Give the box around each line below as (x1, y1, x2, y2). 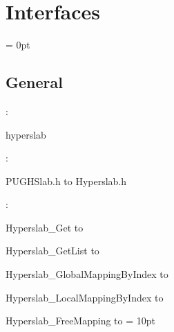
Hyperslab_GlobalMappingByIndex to (6, 267, 168, 281)
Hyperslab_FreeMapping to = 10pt (6, 313, 155, 328)
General (6, 71, 63, 93)
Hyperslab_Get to (6, 220, 84, 234)
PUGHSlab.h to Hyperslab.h (6, 173, 127, 188)
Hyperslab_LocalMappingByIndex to (6, 290, 164, 304)
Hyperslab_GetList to (6, 243, 99, 258)
